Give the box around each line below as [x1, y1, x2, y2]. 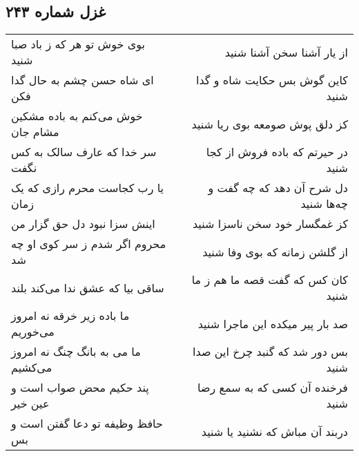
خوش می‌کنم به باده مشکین [11, 108, 143, 124]
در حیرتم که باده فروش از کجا [206, 144, 348, 160]
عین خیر [11, 395, 50, 412]
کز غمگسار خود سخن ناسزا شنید [192, 216, 348, 232]
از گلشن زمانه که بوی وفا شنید [202, 243, 348, 260]
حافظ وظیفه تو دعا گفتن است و [11, 415, 163, 432]
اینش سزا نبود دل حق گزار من [11, 216, 155, 232]
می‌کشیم [11, 359, 52, 376]
